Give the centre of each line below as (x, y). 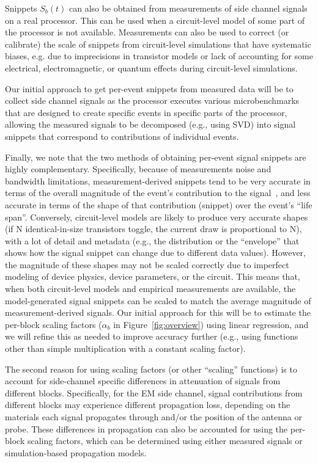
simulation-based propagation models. (76, 452)
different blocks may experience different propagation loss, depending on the (148, 405)
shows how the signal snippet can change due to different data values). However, (155, 253)
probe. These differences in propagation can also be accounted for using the (146, 428)
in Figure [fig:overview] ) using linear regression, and (211, 324)
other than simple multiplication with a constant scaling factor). (125, 348)
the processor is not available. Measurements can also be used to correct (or (147, 32)
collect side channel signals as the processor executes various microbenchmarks (152, 100)
